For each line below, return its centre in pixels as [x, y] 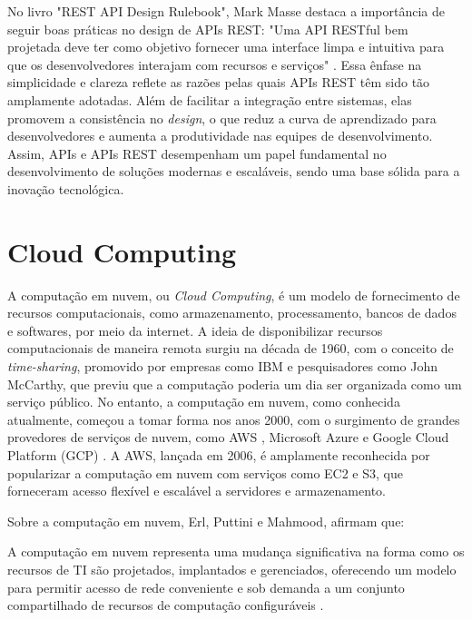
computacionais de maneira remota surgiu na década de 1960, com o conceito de [231, 348]
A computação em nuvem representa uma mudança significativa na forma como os [236, 551]
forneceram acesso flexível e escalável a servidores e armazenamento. [197, 491]
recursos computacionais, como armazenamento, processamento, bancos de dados [232, 313]
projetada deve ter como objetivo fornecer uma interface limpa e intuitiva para [226, 47]
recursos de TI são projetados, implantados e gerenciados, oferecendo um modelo [232, 569]
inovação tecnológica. [66, 188]
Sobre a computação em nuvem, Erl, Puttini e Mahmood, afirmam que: [206, 521]
